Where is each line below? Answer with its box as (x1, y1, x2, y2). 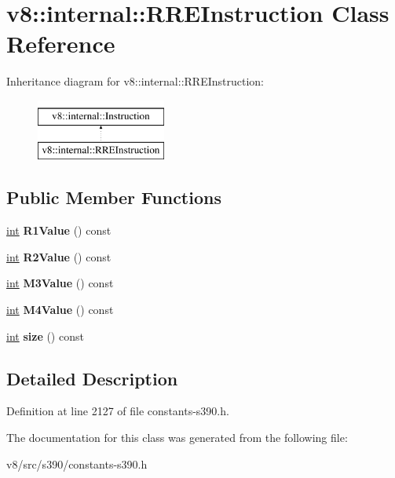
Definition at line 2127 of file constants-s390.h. (6, 403, 229, 419)
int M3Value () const (6, 275, 114, 291)
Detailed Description (6, 366, 178, 390)
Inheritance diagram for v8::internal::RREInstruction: (6, 73, 264, 89)
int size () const (6, 327, 84, 344)
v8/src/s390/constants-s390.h (6, 455, 148, 472)
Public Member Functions (6, 185, 221, 210)
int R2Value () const (6, 248, 112, 265)
